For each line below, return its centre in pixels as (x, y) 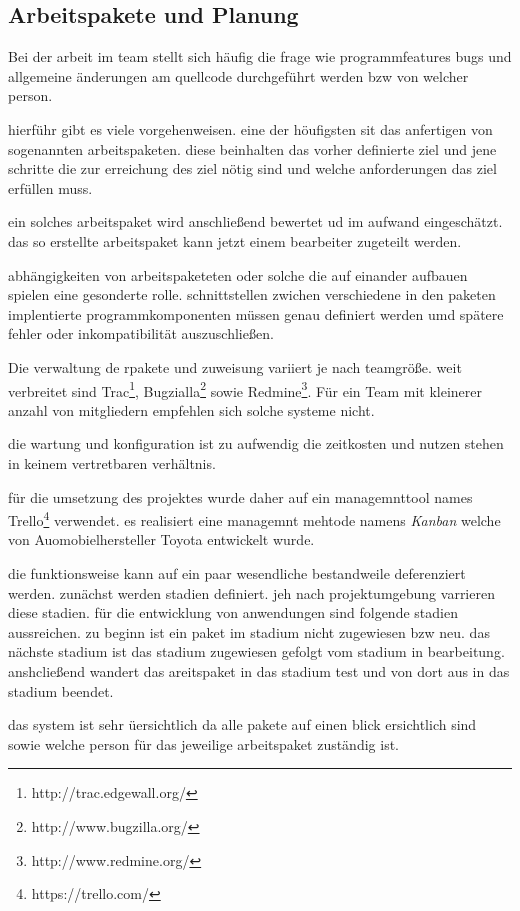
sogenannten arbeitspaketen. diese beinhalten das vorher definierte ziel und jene (252, 148)
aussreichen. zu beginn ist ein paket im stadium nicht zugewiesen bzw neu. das (249, 631)
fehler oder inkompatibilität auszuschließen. (141, 333)
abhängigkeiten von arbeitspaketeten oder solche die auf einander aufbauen (238, 274)
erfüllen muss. (50, 187)
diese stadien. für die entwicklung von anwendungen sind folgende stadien (233, 612)
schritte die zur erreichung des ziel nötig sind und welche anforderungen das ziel (252, 168)
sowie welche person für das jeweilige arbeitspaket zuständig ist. (203, 743)
